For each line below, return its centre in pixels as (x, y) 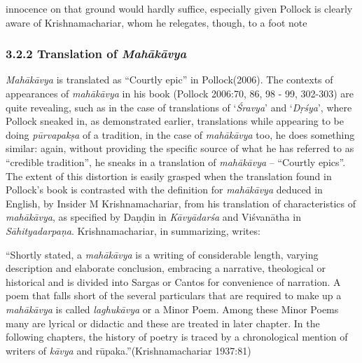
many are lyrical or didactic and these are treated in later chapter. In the (163, 323)
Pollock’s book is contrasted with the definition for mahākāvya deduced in (164, 190)
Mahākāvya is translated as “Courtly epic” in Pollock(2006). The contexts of (169, 80)
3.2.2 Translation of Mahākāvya (96, 54)
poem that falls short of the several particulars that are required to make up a (174, 295)
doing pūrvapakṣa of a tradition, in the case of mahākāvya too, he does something (180, 134)
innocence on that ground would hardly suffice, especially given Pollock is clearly (179, 8)
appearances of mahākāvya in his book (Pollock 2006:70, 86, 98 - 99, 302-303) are (180, 93)
